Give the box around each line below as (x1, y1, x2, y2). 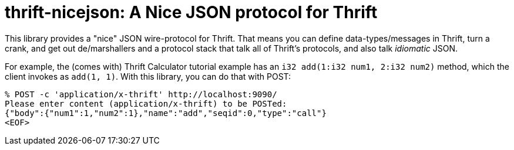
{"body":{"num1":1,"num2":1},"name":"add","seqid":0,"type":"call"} (5, 108, 327, 118)
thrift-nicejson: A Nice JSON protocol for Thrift (5, 2, 378, 22)
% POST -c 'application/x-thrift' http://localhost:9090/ (5, 89, 277, 99)
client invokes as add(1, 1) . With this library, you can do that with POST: (5, 71, 291, 81)
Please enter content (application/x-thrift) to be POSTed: (5, 98, 287, 108)
